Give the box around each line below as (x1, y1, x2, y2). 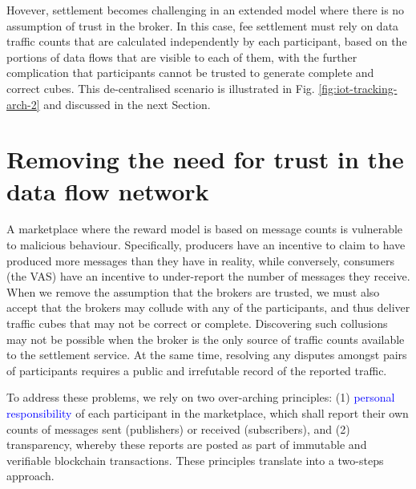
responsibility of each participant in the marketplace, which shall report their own (6, 405, 409, 421)
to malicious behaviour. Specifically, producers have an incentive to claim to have (6, 236, 406, 253)
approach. (6, 467, 55, 484)
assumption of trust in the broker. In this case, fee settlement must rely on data (6, 17, 399, 34)
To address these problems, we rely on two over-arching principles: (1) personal (6, 389, 395, 406)
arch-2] (6, 95, 40, 112)
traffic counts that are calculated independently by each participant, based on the (6, 33, 407, 50)
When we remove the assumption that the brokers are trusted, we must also (6, 283, 380, 300)
